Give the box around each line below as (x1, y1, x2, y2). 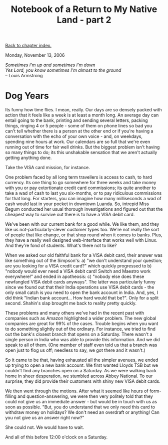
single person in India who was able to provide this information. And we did (5, 337, 160, 343)
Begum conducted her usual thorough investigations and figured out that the (5, 206, 163, 212)
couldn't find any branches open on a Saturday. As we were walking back (5, 368, 157, 374)
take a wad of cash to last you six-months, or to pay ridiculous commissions (5, 190, 162, 196)
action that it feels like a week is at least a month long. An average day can (5, 112, 159, 118)
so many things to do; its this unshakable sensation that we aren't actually (5, 150, 157, 156)
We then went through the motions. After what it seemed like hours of (5, 388, 148, 394)
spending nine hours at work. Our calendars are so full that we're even (5, 139, 150, 145)
